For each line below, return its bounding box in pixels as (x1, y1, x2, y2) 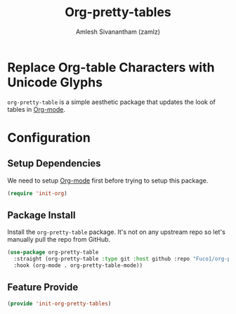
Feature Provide (7, 282, 79, 294)
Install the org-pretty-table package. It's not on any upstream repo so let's (7, 228, 226, 236)
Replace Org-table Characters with (7, 59, 215, 75)
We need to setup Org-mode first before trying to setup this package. (7, 176, 209, 185)
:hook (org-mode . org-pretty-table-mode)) (13, 262, 143, 269)
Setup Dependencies (7, 157, 101, 169)
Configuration (7, 129, 91, 145)
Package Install (7, 209, 76, 221)
